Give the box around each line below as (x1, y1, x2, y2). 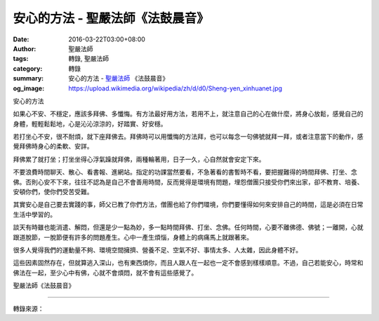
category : (13, 64, 43, 73)
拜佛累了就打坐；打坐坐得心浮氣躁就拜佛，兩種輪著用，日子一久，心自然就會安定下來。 (13, 155, 265, 163)
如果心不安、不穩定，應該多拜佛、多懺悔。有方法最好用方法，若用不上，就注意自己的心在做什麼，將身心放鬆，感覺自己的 (13, 109, 364, 118)
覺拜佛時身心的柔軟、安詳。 (13, 142, 93, 151)
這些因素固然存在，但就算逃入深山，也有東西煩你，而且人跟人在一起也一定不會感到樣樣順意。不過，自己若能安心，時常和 (13, 259, 364, 267)
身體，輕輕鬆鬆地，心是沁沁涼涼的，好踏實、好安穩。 (13, 119, 167, 128)
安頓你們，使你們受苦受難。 (13, 188, 93, 196)
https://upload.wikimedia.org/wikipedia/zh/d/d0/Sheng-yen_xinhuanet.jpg (68, 84, 283, 93)
